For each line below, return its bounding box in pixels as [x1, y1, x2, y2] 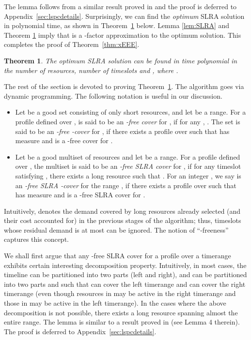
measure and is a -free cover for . [15, 135, 113, 146]
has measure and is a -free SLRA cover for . [15, 190, 145, 200]
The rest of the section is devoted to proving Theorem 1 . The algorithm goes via [4, 81, 244, 91]
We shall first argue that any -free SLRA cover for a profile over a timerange [4, 251, 231, 261]
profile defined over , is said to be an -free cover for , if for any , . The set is [15, 116, 240, 126]
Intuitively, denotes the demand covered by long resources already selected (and [4, 206, 241, 216]
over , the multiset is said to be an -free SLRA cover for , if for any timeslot [15, 161, 241, 171]
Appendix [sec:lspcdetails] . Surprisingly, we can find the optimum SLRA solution [4, 11, 245, 21]
